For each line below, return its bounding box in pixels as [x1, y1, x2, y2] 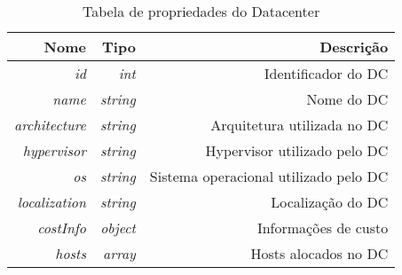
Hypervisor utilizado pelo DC [205, 140, 389, 161]
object [100, 217, 136, 238]
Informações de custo [256, 217, 389, 238]
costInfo [37, 217, 86, 238]
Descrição [319, 36, 389, 57]
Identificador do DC [264, 63, 389, 83]
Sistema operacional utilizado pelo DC [149, 166, 389, 186]
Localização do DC [271, 192, 389, 212]
